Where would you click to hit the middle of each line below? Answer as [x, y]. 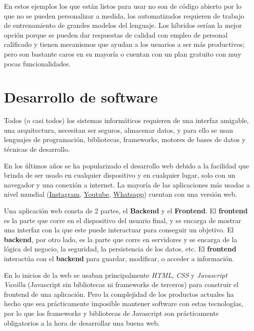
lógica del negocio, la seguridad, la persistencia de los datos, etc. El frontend [120, 249]
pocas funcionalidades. [37, 63]
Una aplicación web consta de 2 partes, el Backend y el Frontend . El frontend [126, 211]
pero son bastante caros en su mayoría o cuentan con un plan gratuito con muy [123, 53]
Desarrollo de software [81, 97]
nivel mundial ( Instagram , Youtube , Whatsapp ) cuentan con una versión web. [121, 194]
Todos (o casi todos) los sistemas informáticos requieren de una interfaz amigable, [127, 120]
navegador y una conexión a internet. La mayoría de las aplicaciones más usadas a [127, 184]
